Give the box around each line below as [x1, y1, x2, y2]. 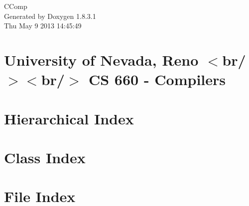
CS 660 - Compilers [88, 69, 226, 90]
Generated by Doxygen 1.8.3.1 [4, 10, 96, 21]
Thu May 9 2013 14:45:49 [4, 20, 82, 31]
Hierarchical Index [4, 108, 134, 128]
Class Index [4, 147, 86, 167]
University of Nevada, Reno [4, 49, 199, 70]
